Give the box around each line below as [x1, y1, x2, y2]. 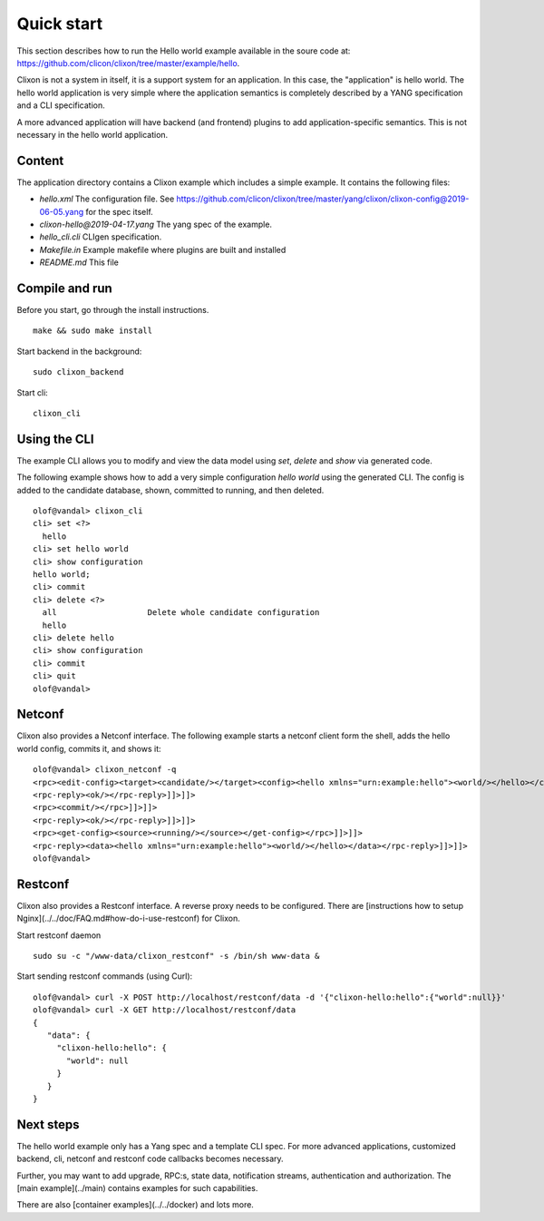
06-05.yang [39, 206, 84, 217]
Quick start [16, 14, 103, 34]
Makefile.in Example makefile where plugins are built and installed [39, 244, 287, 255]
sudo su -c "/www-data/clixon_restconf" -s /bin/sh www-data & [33, 951, 320, 962]
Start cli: [16, 386, 49, 398]
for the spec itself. [85, 206, 153, 217]
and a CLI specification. [16, 100, 106, 111]
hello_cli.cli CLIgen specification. [39, 231, 162, 242]
